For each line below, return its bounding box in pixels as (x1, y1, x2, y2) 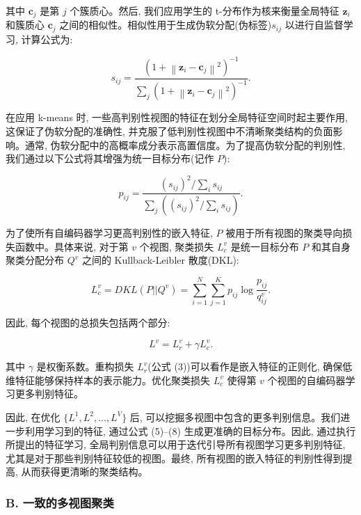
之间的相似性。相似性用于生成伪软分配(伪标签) (59, 17, 272, 32)
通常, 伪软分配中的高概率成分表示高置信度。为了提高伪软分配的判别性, (24, 137, 346, 152)
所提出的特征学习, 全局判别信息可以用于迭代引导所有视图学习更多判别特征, (6, 437, 346, 452)
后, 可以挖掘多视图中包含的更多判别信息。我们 (129, 409, 341, 424)
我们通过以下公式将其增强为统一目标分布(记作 (6, 151, 214, 166)
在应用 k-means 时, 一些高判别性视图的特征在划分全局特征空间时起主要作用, (6, 110, 348, 125)
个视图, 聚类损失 (139, 239, 214, 253)
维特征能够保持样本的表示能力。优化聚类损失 (6, 372, 210, 387)
